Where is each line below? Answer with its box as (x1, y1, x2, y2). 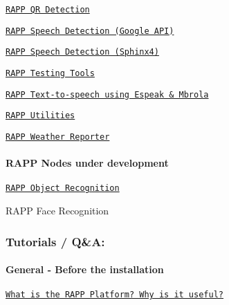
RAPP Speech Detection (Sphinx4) (6, 47, 159, 57)
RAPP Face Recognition (6, 203, 109, 218)
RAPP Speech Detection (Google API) (6, 26, 174, 36)
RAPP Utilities (6, 111, 75, 121)
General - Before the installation (6, 262, 164, 277)
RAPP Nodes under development (6, 156, 169, 170)
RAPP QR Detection (6, 5, 90, 15)
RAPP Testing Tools (6, 68, 95, 78)
